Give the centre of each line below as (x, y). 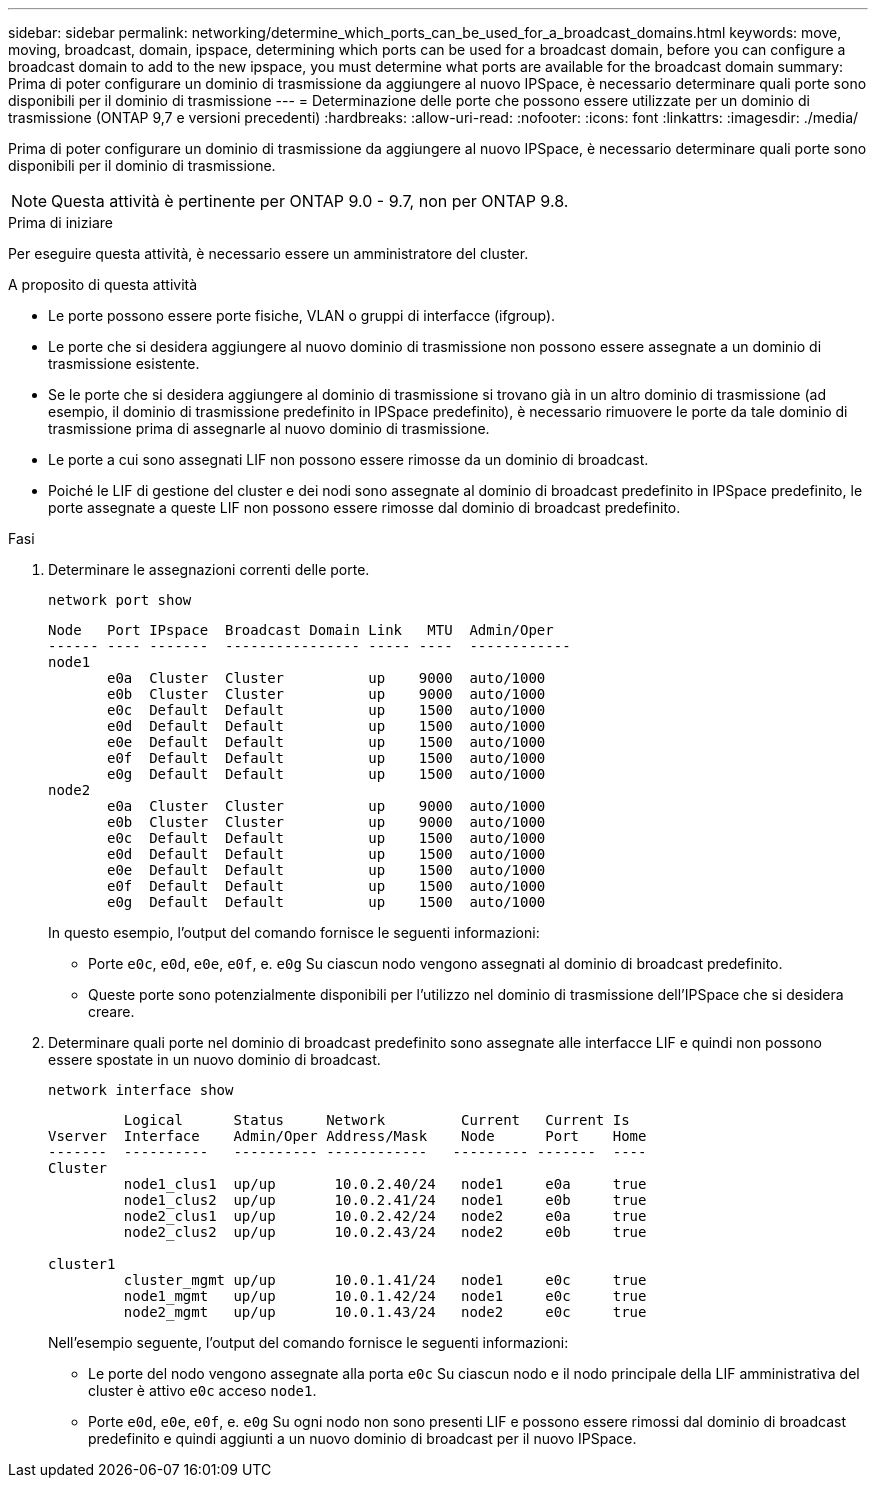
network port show (120, 600)
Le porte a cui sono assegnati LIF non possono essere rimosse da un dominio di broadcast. (348, 459)
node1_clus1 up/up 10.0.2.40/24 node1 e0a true (385, 1184)
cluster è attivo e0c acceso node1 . (202, 1390)
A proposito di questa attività (103, 284)
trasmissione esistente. (124, 363)
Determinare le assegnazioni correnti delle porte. (209, 569)
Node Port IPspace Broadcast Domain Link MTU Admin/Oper (301, 630)
